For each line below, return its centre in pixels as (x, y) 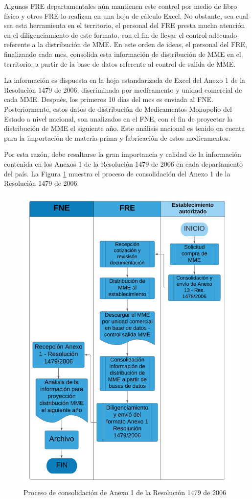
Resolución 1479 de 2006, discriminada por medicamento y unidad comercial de (123, 89)
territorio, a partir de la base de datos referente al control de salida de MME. (120, 63)
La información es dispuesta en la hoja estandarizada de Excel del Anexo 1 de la (125, 80)
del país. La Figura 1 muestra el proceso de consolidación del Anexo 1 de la (117, 173)
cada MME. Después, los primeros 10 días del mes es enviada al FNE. (109, 99)
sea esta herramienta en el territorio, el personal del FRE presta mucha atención (125, 25)
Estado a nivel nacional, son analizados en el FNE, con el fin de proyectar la (118, 118)
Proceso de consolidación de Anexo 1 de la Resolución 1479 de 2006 (125, 492)
